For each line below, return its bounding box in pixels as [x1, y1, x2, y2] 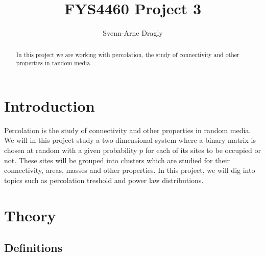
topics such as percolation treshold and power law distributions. [4, 174, 204, 185]
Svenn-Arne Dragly [103, 28, 163, 38]
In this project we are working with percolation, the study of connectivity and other [16, 50, 239, 59]
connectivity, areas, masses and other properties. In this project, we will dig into [4, 165, 255, 175]
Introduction [4, 95, 95, 116]
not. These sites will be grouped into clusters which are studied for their [4, 155, 230, 165]
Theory [4, 204, 56, 225]
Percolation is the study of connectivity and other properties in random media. [4, 124, 251, 135]
